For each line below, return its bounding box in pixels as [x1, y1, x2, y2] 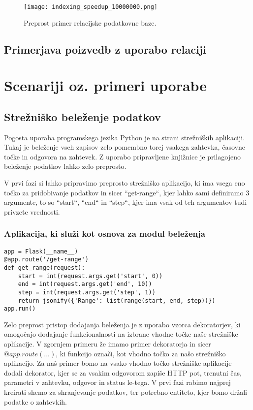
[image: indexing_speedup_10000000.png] [24, 3, 158, 10]
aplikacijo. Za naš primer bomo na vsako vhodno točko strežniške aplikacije [4, 358, 232, 368]
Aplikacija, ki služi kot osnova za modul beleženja [4, 227, 205, 240]
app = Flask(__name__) [4, 248, 78, 255]
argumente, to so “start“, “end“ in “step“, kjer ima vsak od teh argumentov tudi [4, 197, 247, 207]
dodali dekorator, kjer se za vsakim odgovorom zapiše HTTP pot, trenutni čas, [4, 367, 242, 378]
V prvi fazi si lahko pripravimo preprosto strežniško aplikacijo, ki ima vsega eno [4, 177, 245, 188]
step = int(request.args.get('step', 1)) [18, 288, 156, 296]
